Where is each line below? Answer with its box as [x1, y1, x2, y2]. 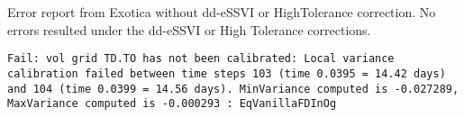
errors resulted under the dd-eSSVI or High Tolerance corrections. [7, 20, 371, 39]
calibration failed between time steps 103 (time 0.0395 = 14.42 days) [7, 67, 446, 80]
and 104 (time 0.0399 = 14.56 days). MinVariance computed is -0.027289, [7, 82, 459, 95]
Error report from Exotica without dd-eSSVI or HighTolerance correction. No [7, 3, 436, 21]
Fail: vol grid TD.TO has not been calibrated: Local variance [7, 52, 395, 66]
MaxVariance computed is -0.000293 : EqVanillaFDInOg [7, 97, 337, 111]
